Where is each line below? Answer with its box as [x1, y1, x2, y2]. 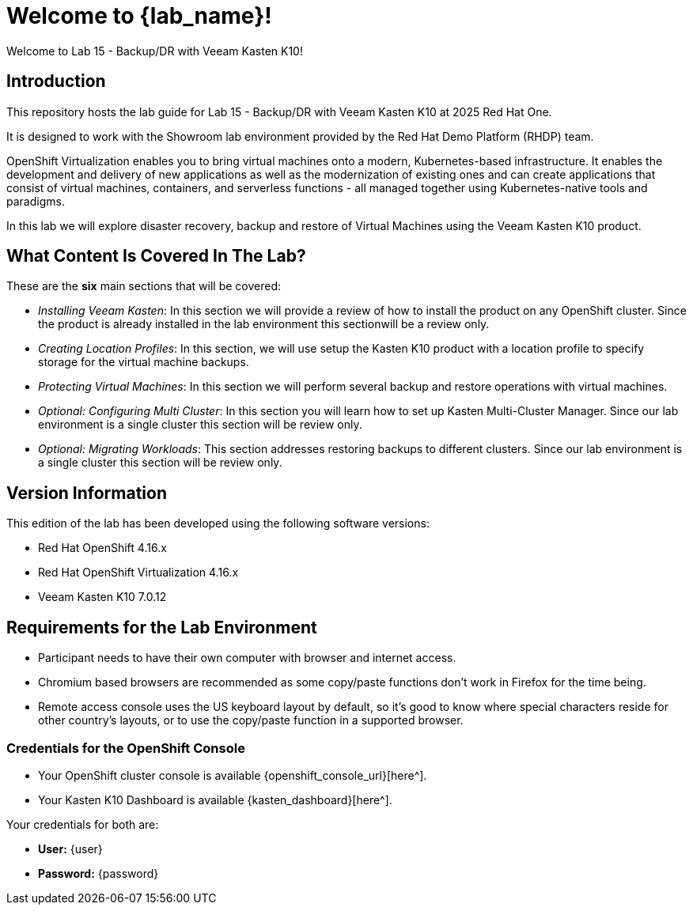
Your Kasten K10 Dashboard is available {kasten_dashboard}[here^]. [38, 792, 392, 807]
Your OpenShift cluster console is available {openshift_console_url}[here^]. [38, 768, 427, 782]
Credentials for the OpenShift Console [6, 739, 245, 756]
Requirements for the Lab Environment [6, 617, 317, 637]
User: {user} [38, 841, 103, 856]
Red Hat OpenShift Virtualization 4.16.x [38, 565, 239, 580]
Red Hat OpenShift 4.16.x [38, 541, 167, 555]
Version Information [6, 482, 167, 503]
